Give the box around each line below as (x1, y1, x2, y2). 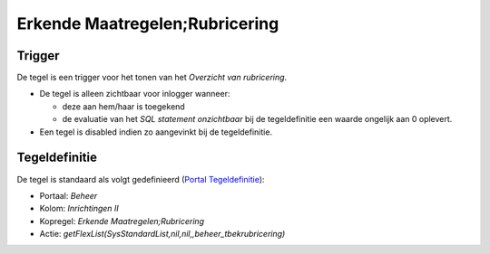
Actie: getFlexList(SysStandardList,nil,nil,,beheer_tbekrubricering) (39, 229, 286, 240)
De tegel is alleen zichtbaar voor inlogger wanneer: (39, 89, 230, 99)
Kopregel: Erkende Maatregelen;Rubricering (39, 215, 204, 226)
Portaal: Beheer (39, 190, 98, 201)
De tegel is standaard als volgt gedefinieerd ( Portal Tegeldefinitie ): (16, 174, 265, 184)
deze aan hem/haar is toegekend (62, 100, 185, 112)
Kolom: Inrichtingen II (39, 203, 120, 214)
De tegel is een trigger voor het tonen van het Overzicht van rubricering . (16, 72, 288, 83)
